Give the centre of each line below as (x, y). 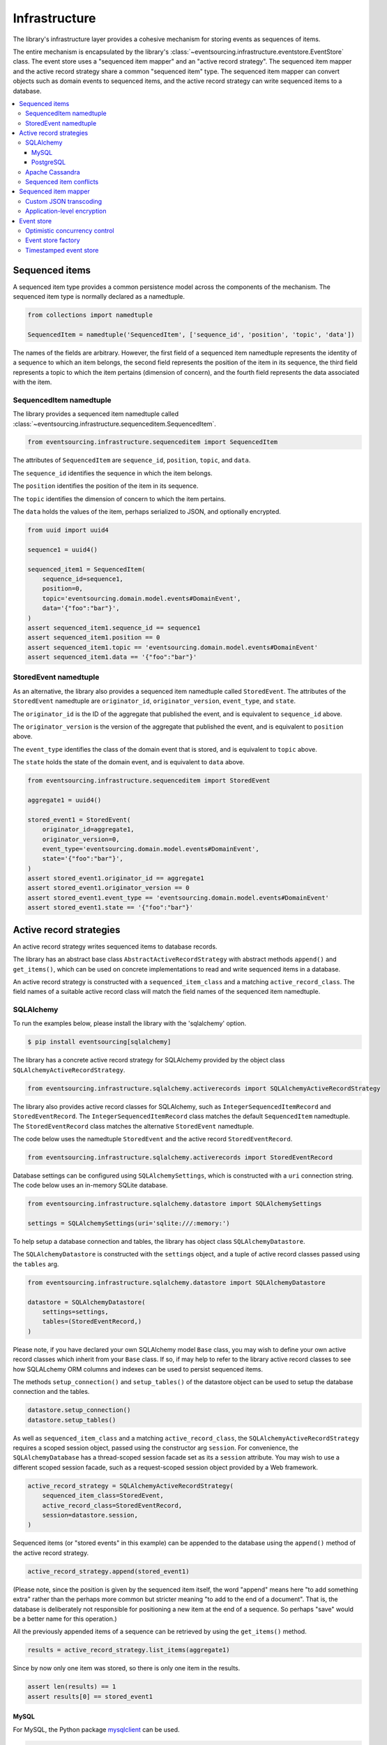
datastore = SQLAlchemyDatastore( (86, 1302)
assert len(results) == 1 (72, 1687)
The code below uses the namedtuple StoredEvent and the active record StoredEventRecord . (153, 1138)
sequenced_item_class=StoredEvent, (103, 1496)
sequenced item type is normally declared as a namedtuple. (99, 297)
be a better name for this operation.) (65, 1619)
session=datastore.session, (90, 1515)
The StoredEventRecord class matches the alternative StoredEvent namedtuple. (134, 1126)
